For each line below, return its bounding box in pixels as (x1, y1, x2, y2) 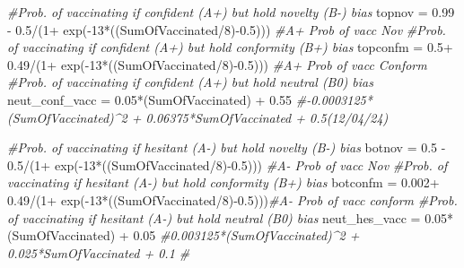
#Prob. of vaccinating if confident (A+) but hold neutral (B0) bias (7, 73, 373, 91)
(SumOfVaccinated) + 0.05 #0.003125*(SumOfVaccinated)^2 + (7, 226, 360, 245)
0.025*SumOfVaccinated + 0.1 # (7, 243, 190, 262)
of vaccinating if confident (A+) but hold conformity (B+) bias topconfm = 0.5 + (7, 38, 453, 56)
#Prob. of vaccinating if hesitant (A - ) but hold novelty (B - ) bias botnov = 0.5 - (7, 138, 446, 157)
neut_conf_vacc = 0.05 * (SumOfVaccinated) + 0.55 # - (7, 90, 311, 108)
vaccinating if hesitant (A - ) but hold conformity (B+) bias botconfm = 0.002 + (7, 173, 440, 192)
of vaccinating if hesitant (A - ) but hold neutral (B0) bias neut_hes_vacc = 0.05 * (7, 208, 454, 227)
